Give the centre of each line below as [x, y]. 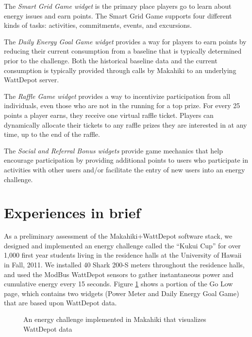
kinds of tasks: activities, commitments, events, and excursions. [98, 25]
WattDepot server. [32, 80]
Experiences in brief [72, 213]
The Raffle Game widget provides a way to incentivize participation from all [117, 96]
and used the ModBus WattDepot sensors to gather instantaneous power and [119, 274]
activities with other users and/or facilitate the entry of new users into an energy [125, 169]
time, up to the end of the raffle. [52, 134]
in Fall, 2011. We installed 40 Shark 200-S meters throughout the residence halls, [124, 264]
